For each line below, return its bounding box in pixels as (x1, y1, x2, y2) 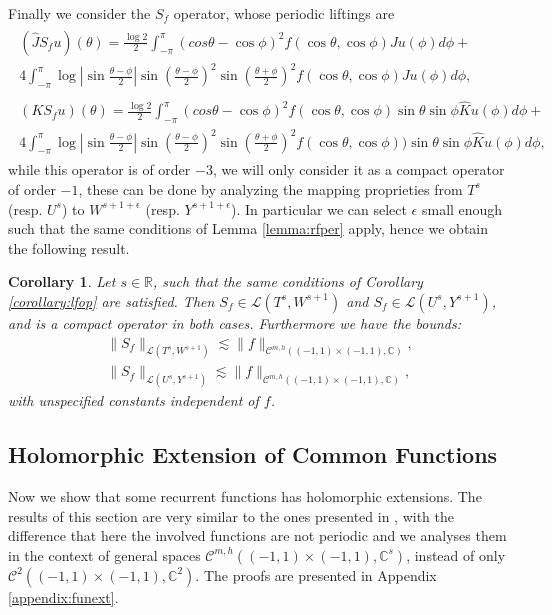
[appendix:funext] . (8, 586, 119, 607)
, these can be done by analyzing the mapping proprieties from (78, 178, 463, 199)
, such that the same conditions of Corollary (153, 271, 423, 292)
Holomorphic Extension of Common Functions (8, 439, 498, 470)
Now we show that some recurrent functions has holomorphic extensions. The (8, 486, 482, 507)
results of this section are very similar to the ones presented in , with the (8, 505, 454, 526)
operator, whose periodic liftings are (173, 3, 395, 23)
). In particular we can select (231, 198, 407, 219)
